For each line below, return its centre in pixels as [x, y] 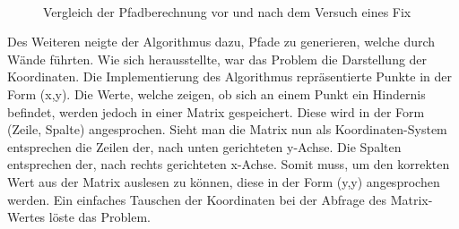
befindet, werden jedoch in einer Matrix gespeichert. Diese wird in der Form [216, 111]
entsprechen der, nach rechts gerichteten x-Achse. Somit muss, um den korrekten [229, 164]
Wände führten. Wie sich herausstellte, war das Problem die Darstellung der [217, 59]
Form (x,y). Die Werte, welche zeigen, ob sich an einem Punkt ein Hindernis [217, 93]
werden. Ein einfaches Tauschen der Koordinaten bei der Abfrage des [197, 199]
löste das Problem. [100, 217]
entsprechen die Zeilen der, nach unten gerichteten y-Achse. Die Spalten [204, 146]
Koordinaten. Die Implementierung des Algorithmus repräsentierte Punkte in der [229, 76]
